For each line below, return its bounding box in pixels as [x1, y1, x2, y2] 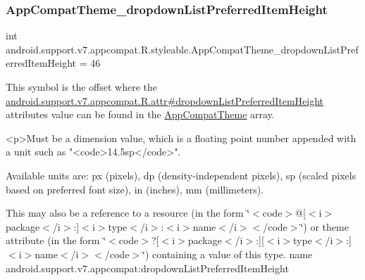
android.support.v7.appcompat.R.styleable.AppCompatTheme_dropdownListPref [6, 42, 359, 56]
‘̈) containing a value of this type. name [142, 246, 313, 261]
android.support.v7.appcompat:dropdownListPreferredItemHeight [6, 260, 289, 275]
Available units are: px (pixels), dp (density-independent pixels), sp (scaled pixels [6, 167, 357, 182]
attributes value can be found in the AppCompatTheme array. [6, 107, 275, 122]
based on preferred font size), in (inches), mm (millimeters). [6, 182, 264, 196]
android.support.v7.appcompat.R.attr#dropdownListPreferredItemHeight [6, 93, 324, 108]
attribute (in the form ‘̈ [6, 233, 106, 248]
